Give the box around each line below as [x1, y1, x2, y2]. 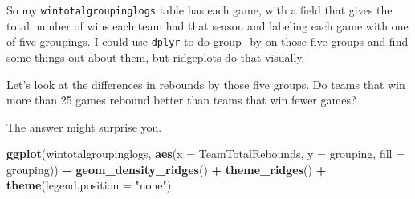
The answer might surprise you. [6, 118, 162, 135]
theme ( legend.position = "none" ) [6, 177, 172, 193]
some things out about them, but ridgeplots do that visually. [6, 48, 305, 65]
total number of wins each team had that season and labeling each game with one [6, 17, 409, 34]
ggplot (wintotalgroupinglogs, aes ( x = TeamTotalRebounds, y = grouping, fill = [6, 145, 405, 162]
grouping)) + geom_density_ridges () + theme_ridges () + [6, 160, 327, 177]
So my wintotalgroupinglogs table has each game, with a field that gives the [6, 2, 393, 18]
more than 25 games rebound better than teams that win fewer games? [6, 91, 356, 108]
